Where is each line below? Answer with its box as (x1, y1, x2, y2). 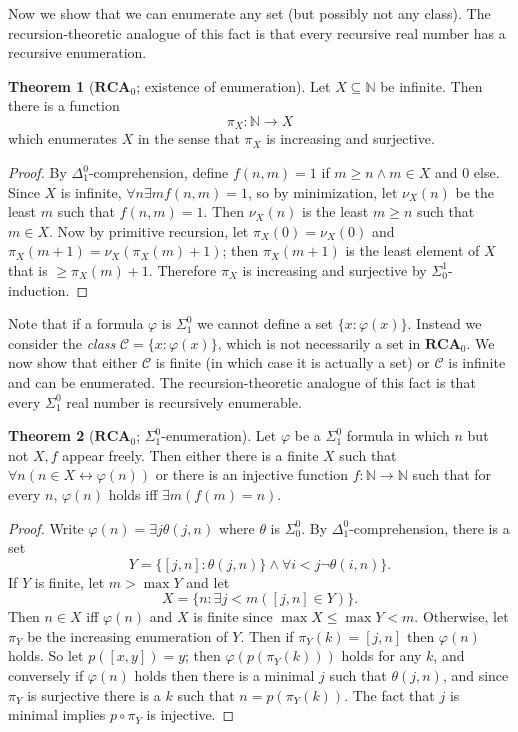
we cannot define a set (197, 313, 333, 334)
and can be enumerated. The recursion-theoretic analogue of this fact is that (8, 371, 476, 392)
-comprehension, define (88, 162, 229, 183)
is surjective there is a (27, 684, 161, 705)
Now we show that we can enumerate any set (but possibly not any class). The (8, 3, 491, 23)
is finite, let (34, 571, 105, 592)
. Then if (240, 625, 294, 646)
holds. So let (8, 645, 84, 666)
